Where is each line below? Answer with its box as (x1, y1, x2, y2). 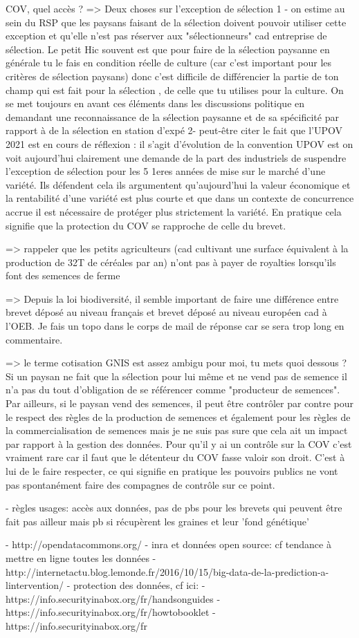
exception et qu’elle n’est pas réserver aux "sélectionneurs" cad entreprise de (6, 28, 327, 43)
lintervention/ (6, 578, 64, 592)
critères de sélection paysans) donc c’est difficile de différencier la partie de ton (6, 68, 339, 83)
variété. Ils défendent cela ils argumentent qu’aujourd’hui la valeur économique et (6, 177, 351, 191)
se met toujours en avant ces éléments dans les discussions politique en (6, 96, 305, 111)
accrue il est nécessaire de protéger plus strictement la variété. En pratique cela (6, 204, 342, 218)
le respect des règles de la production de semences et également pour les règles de (6, 409, 351, 424)
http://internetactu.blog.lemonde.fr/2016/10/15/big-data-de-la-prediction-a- (6, 564, 329, 579)
